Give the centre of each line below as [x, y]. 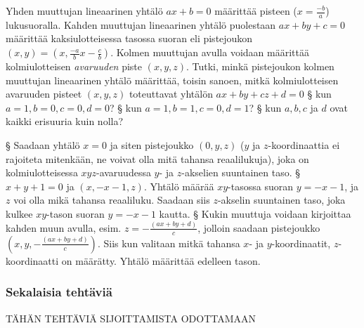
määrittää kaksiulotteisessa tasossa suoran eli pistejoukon [129, 38]
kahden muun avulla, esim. [64, 227]
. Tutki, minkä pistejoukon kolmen [260, 66]
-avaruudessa [123, 172]
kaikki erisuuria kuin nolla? [65, 121]
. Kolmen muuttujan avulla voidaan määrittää [210, 52]
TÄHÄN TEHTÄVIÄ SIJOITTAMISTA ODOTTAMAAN [131, 318]
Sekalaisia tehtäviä [59, 292]
